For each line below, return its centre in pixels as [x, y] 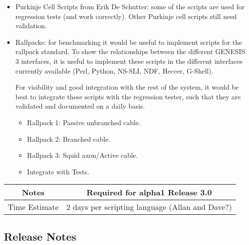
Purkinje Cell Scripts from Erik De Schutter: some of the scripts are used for [130, 6]
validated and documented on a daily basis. [80, 106]
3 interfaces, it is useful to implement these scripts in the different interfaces [129, 61]
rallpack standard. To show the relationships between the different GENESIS [130, 51]
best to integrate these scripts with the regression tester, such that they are [128, 96]
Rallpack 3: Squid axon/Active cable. [82, 155]
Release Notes [40, 236]
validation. [31, 26]
